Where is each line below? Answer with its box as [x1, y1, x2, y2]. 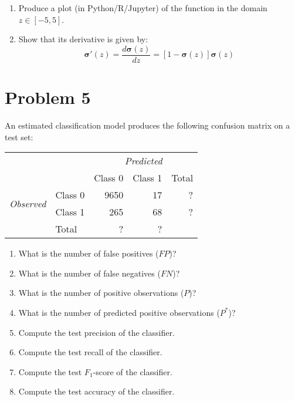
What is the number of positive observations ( [18, 287, 184, 299]
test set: [5, 130, 33, 143]
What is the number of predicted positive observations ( [18, 306, 220, 318]
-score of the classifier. [93, 365, 172, 378]
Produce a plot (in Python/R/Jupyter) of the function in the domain [18, 2, 267, 14]
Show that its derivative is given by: [18, 33, 148, 45]
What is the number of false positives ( [18, 247, 159, 260]
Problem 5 [5, 85, 91, 109]
